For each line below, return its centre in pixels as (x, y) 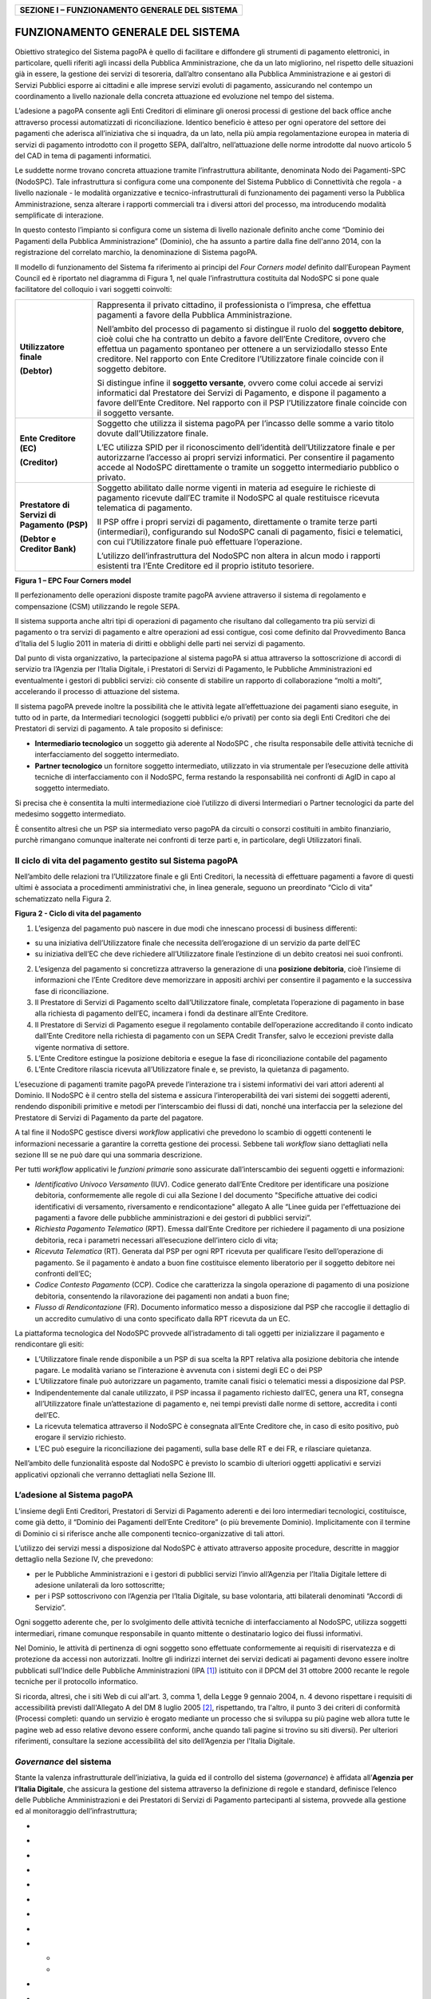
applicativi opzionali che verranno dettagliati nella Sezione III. (115, 1474)
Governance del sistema (63, 1762)
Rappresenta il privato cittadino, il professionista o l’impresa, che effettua (234, 305)
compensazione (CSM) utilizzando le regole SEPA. (97, 606)
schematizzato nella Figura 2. (63, 899)
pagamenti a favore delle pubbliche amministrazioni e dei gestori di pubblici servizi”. (173, 1218)
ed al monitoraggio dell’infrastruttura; (76, 1811)
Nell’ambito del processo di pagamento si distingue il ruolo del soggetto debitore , (251, 329)
